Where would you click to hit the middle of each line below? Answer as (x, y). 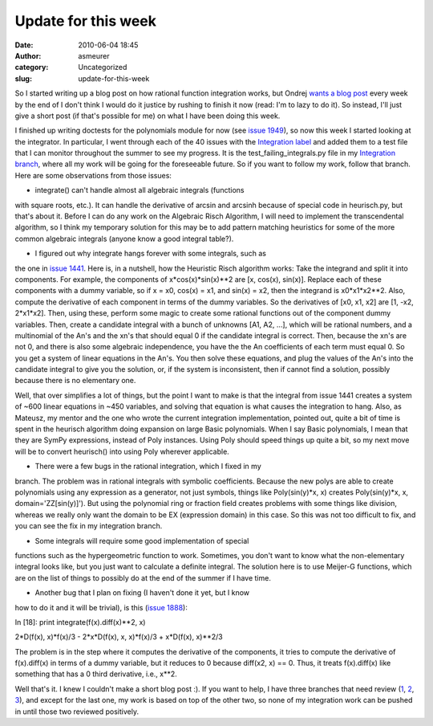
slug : (23, 78)
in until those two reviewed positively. (77, 712)
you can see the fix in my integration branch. (89, 526)
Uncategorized (103, 67)
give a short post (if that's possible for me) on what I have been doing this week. (148, 116)
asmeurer (94, 55)
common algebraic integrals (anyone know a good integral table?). (124, 239)
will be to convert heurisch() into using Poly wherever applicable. (122, 451)
